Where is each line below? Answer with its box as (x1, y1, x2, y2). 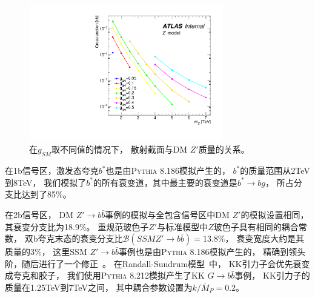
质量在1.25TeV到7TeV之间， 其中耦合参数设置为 (5, 280, 193, 293)
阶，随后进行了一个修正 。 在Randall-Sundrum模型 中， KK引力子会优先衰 (5, 257, 302, 270)
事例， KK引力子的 (234, 269, 310, 282)
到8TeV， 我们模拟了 (5, 176, 87, 188)
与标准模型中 (157, 220, 208, 233)
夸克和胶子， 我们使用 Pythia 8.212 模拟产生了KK (13, 269, 205, 282)
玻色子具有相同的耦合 (213, 220, 299, 233)
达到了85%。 (21, 188, 71, 200)
